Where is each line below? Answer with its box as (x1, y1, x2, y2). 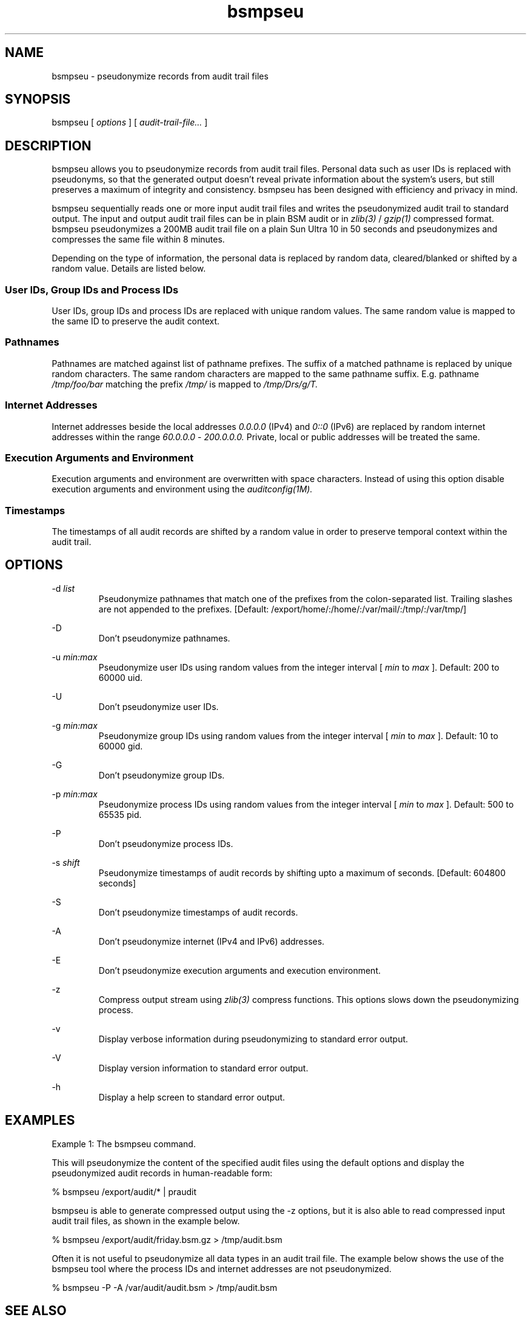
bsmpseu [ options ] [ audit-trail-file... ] (52, 117, 208, 128)
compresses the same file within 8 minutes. (52, 234, 225, 245)
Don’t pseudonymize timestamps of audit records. (98, 906, 298, 917)
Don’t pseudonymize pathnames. (98, 632, 230, 643)
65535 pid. (98, 809, 142, 820)
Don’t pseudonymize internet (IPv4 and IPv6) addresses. (98, 936, 325, 946)
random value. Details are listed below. (52, 263, 206, 274)
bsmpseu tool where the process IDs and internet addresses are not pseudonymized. (52, 1263, 392, 1274)
